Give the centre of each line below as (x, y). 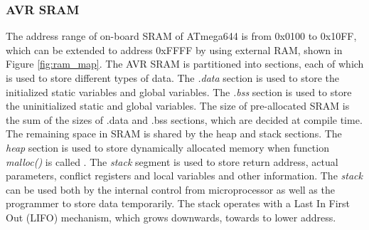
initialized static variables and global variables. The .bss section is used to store (179, 92)
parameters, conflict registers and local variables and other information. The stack (184, 176)
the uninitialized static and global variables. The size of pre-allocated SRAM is (178, 106)
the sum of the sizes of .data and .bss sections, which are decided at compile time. (184, 119)
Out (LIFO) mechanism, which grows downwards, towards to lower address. (171, 217)
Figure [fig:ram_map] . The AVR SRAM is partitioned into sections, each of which (185, 64)
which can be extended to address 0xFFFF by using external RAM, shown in (174, 49)
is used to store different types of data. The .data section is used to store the (172, 78)
